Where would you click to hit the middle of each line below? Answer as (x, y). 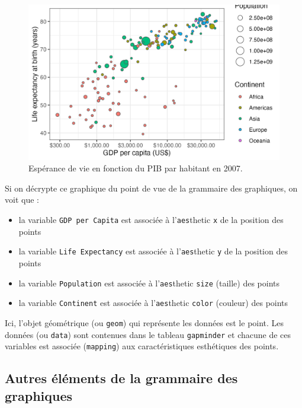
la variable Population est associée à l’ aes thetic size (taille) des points (149, 283)
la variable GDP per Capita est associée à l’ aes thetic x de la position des (151, 220)
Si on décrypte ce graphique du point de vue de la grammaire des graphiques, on (151, 188)
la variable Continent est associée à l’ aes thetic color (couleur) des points (153, 303)
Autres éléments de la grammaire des (121, 378)
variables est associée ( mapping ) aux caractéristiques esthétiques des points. (142, 346)
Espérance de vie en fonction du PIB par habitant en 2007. (136, 168)
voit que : (22, 200)
